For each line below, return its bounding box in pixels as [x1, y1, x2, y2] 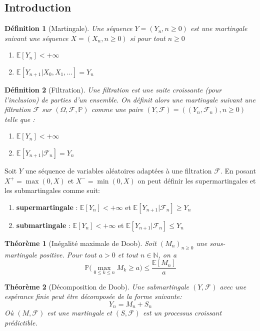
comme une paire [91, 104, 143, 114]
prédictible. [4, 317, 37, 328]
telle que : [4, 113, 35, 124]
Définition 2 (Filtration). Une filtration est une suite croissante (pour [4, 84, 222, 94]
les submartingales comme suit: [4, 185, 100, 195]
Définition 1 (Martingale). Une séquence [4, 23, 132, 33]
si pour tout [129, 32, 165, 43]
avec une [219, 281, 246, 291]
